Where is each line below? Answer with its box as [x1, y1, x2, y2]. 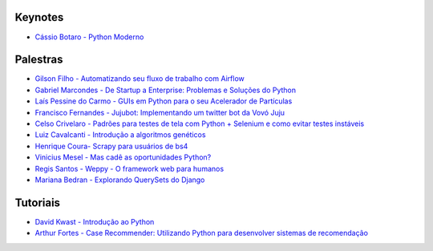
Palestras [14, 53, 63, 67]
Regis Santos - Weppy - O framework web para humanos [34, 164, 225, 173]
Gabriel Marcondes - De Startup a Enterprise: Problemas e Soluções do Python [34, 85, 297, 95]
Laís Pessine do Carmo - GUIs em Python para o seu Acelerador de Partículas [34, 96, 293, 106]
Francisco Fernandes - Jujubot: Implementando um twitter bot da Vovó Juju [34, 107, 285, 117]
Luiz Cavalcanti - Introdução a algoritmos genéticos [34, 130, 206, 140]
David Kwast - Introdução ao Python [34, 217, 155, 226]
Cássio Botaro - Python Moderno [34, 32, 144, 42]
